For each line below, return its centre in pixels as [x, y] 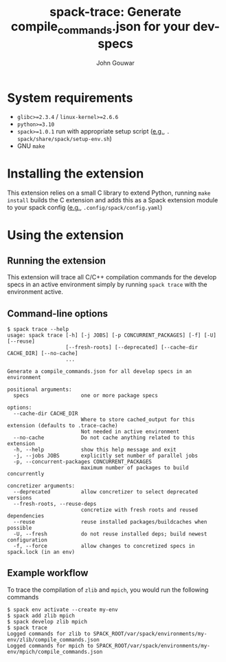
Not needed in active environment [130, 432]
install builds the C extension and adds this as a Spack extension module [113, 200]
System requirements [70, 98]
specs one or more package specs [86, 396]
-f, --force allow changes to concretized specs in [104, 546]
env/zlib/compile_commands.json [53, 640]
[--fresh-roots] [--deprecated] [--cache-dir [132, 348]
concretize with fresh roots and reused [139, 510]
